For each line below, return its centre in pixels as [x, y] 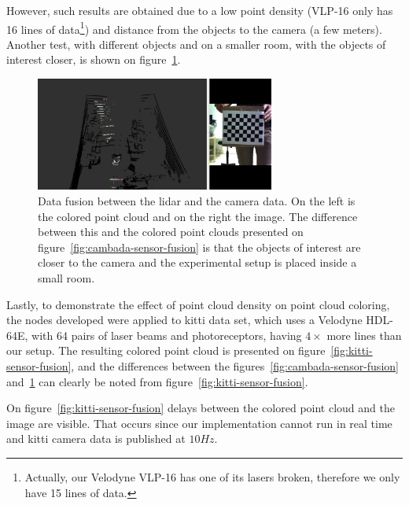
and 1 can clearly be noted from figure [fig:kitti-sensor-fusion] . [157, 381]
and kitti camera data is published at [96, 439]
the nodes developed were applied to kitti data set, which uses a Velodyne [184, 320]
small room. [66, 278]
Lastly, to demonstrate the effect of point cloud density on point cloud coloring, [198, 304]
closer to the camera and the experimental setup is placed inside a [197, 262]
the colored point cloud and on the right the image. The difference [198, 216]
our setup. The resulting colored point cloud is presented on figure [166, 350]
